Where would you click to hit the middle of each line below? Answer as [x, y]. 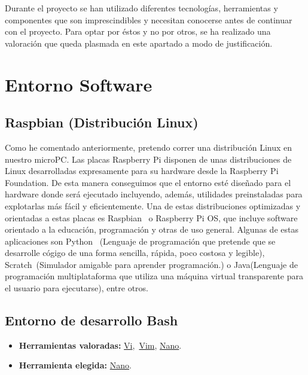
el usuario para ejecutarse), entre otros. [77, 288]
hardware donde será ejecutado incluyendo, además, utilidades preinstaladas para [154, 194]
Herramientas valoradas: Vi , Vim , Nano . [100, 345]
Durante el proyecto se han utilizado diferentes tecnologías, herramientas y [141, 8]
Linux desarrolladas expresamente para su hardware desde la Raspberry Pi [142, 171]
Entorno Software [79, 84]
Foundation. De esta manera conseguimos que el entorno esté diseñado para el [148, 182]
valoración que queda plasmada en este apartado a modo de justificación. [139, 43]
